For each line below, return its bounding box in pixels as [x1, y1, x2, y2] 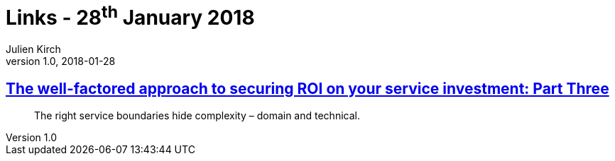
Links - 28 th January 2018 [6, 1, 255, 30]
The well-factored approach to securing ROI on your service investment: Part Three [6, 79, 609, 97]
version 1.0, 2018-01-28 [6, 55, 116, 68]
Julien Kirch [6, 43, 61, 56]
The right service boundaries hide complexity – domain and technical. [34, 109, 360, 121]
